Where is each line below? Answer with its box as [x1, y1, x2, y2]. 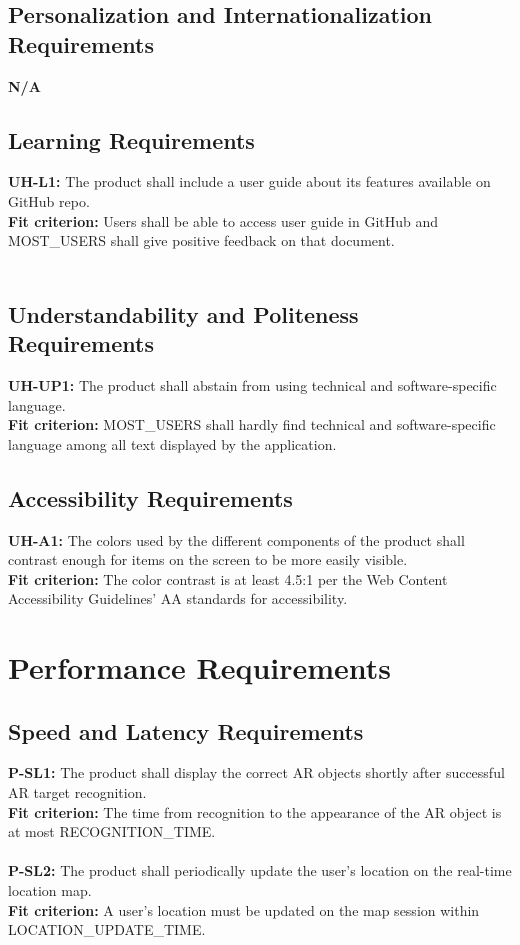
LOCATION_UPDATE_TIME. [8, 919, 206, 940]
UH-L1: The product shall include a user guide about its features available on [8, 171, 491, 192]
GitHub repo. [8, 190, 90, 211]
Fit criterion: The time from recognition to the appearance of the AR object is [8, 801, 502, 822]
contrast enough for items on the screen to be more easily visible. [8, 549, 408, 570]
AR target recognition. [8, 782, 147, 803]
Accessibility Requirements [8, 482, 293, 513]
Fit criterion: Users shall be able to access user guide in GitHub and [8, 210, 439, 231]
